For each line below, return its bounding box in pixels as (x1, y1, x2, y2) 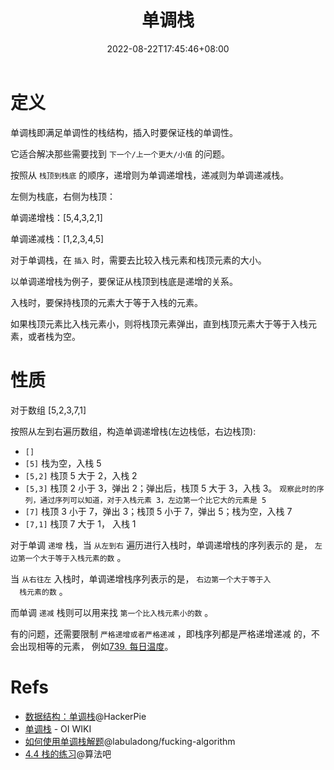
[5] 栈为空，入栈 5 (24, 457, 102, 469)
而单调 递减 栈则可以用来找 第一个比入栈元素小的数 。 (10, 606, 214, 618)
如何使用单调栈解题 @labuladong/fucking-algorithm (24, 735, 236, 747)
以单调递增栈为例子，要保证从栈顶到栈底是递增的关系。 (10, 275, 238, 287)
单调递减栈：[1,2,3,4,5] (10, 232, 105, 245)
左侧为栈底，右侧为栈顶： (10, 190, 116, 202)
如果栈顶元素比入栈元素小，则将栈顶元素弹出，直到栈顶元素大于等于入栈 (10, 317, 308, 330)
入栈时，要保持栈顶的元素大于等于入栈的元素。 (10, 296, 203, 308)
